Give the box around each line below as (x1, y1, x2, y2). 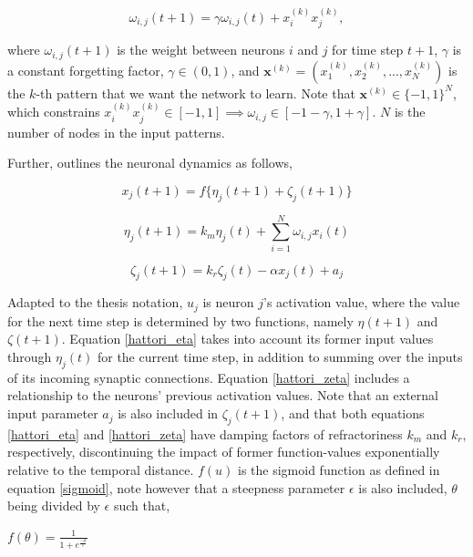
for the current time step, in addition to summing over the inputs (97, 347, 463, 366)
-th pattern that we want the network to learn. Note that (36, 83, 355, 102)
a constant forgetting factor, (7, 60, 164, 79)
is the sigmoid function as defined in (238, 460, 440, 480)
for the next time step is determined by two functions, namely (7, 311, 354, 330)
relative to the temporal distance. (7, 460, 194, 480)
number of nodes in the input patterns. (7, 122, 225, 141)
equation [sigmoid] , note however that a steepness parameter (7, 478, 345, 497)
